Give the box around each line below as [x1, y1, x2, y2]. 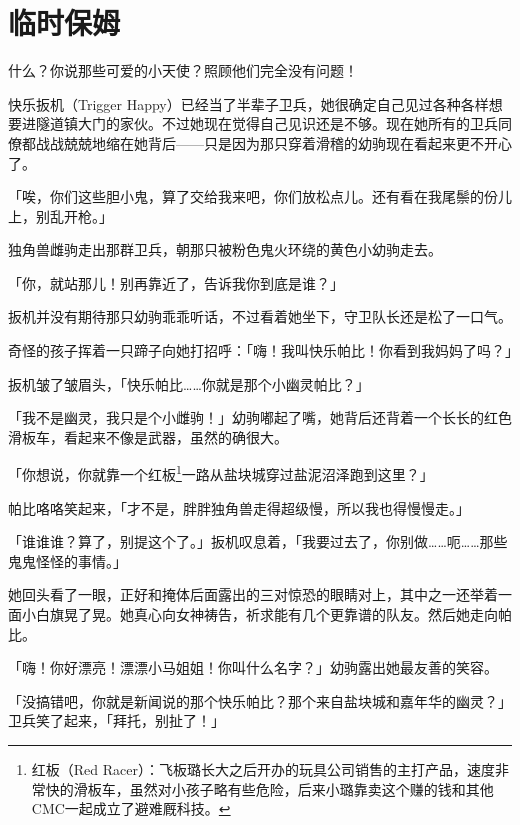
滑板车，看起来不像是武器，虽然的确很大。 [8, 426, 288, 447]
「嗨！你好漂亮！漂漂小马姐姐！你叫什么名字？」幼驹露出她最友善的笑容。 [8, 657, 498, 678]
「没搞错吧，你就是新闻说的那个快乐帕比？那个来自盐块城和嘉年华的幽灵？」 [8, 690, 512, 711]
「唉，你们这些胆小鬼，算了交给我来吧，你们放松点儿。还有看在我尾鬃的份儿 [8, 186, 512, 207]
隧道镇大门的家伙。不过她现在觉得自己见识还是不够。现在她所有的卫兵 [35, 113, 498, 134]
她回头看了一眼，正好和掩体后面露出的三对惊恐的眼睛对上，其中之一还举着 [8, 584, 498, 605]
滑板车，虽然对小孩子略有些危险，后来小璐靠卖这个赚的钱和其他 [73, 778, 494, 799]
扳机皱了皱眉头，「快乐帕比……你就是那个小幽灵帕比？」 [8, 373, 370, 394]
